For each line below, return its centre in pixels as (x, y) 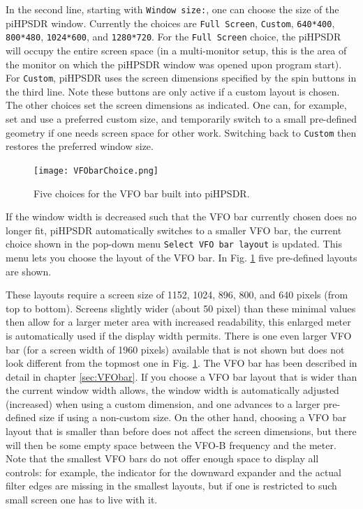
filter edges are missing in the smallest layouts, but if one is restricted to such (171, 486)
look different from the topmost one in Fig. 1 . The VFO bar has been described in (181, 363)
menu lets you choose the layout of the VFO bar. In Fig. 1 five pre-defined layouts (181, 257)
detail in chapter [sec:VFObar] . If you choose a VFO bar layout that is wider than (181, 376)
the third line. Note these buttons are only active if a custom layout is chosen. (173, 91)
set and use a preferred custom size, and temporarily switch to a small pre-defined (181, 119)
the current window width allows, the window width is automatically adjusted (172, 390)
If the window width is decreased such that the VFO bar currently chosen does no (181, 216)
